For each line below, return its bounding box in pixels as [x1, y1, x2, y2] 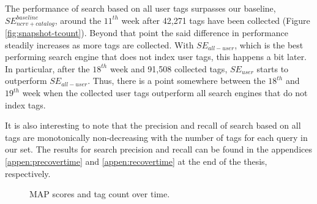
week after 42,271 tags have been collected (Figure [121, 13, 310, 26]
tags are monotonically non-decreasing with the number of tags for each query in [5, 130, 308, 143]
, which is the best [234, 38, 304, 51]
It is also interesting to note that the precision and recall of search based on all [5, 119, 301, 132]
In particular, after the [5, 62, 90, 75]
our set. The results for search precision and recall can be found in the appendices [5, 143, 312, 156]
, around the [54, 13, 102, 26]
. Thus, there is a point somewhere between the [88, 74, 266, 87]
